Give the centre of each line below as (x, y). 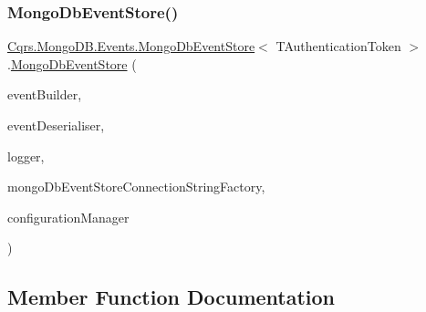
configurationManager (68, 217)
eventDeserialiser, (56, 125)
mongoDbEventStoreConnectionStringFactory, (136, 187)
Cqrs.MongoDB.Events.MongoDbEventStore (131, 46)
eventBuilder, (45, 94)
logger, (26, 156)
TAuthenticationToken (338, 46)
